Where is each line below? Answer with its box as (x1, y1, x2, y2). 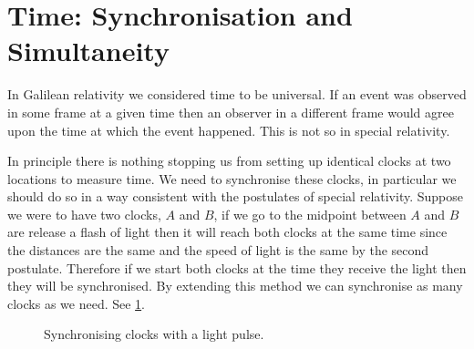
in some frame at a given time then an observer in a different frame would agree (7, 102, 454, 121)
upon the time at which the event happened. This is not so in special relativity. (7, 120, 450, 139)
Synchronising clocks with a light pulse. (44, 324, 264, 344)
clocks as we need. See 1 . (7, 293, 146, 313)
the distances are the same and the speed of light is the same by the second (7, 241, 429, 260)
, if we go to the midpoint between (213, 204, 407, 223)
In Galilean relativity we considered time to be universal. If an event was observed (7, 85, 467, 104)
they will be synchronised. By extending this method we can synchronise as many (7, 276, 463, 295)
